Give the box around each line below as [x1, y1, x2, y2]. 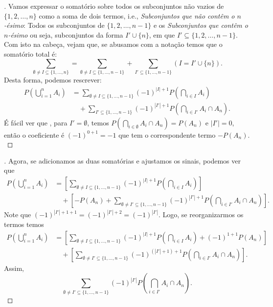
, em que [149, 29, 175, 40]
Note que [4, 209, 31, 220]
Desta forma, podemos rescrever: [4, 74, 102, 84]
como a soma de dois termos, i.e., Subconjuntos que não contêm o [39, 10, 235, 20]
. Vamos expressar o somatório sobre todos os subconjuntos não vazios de [4, 1, 224, 11]
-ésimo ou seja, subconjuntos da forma [8, 29, 123, 40]
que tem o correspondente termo [118, 129, 216, 140]
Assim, [4, 263, 24, 273]
